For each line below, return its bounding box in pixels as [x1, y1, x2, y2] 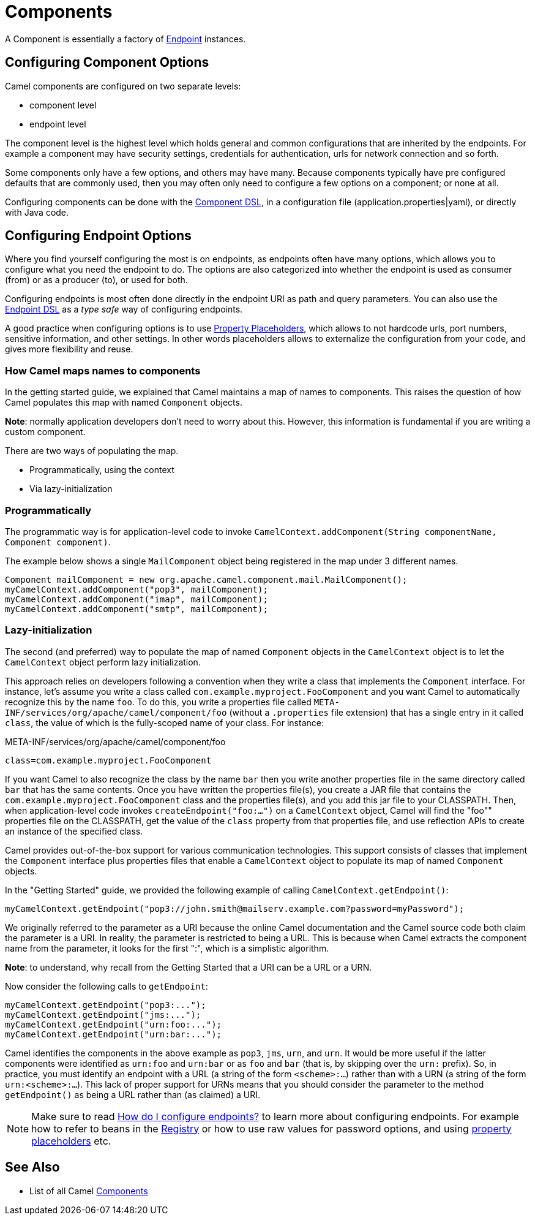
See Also [5, 1159, 60, 1175]
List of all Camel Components [29, 1185, 148, 1196]
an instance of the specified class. [5, 825, 143, 836]
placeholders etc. [31, 1134, 111, 1147]
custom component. [5, 426, 86, 438]
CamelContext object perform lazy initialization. [5, 656, 201, 667]
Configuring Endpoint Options [5, 228, 192, 244]
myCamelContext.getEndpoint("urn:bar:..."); [5, 1029, 222, 1039]
